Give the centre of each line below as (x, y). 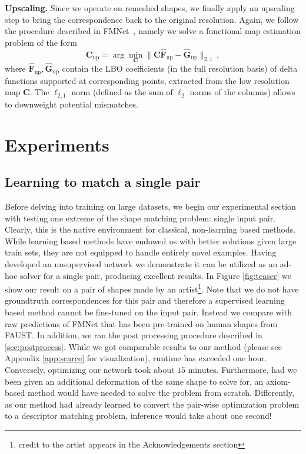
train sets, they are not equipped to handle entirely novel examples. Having (141, 252)
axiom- (278, 381)
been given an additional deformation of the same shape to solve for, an (134, 381)
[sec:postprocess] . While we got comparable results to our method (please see (143, 346)
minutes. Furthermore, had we (242, 370)
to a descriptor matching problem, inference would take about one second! (138, 416)
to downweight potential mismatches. (71, 104)
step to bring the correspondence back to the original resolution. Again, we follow (152, 19)
